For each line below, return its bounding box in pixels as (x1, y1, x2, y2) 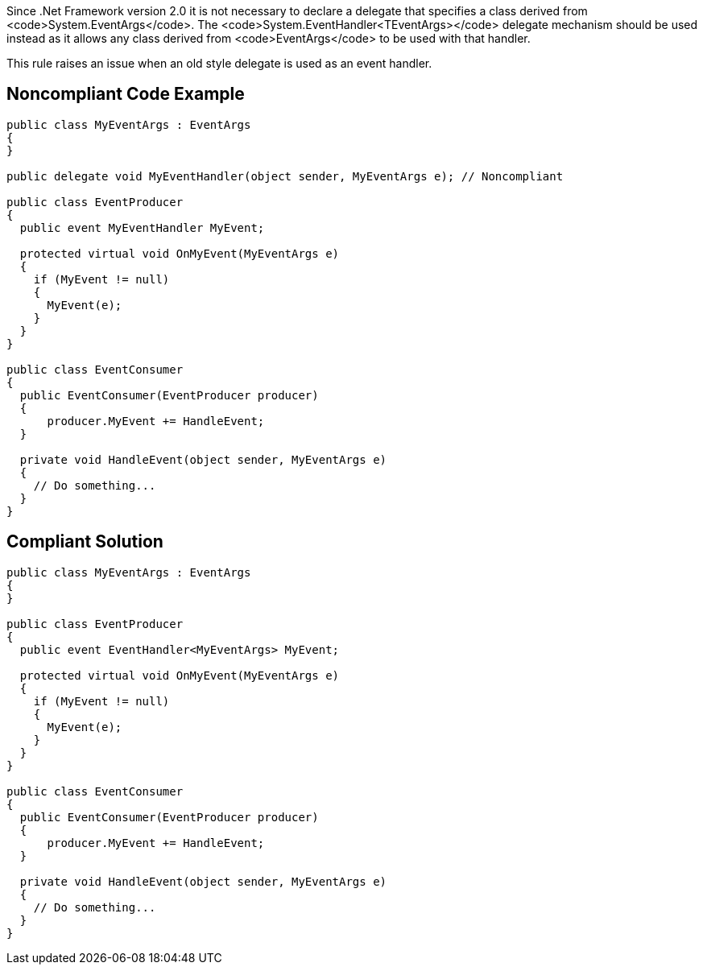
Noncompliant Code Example (6, 84, 245, 105)
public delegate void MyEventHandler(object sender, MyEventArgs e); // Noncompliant (6, 169, 564, 183)
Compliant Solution (6, 531, 163, 552)
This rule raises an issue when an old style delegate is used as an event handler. (6, 56, 432, 70)
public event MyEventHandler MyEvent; (19, 221, 265, 234)
